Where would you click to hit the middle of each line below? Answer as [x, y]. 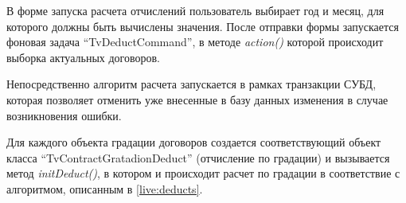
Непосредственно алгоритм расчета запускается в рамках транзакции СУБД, [191, 84]
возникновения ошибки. [64, 115]
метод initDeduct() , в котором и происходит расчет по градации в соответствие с [203, 173]
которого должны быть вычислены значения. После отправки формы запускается [203, 26]
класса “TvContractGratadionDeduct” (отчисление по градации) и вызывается [198, 157]
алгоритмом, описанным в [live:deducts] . [105, 188]
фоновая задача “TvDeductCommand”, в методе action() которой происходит [195, 42]
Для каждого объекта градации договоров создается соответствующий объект [194, 142]
